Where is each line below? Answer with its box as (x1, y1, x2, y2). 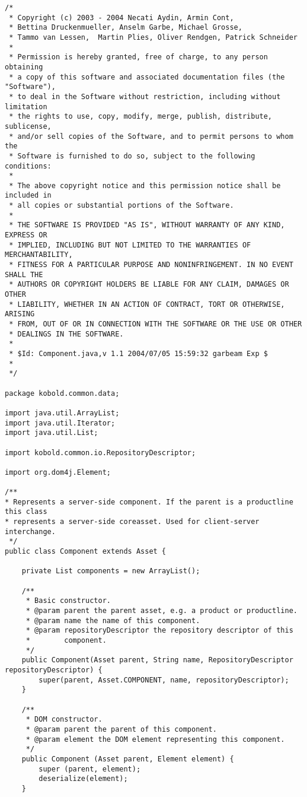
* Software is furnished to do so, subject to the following (9, 151, 255, 160)
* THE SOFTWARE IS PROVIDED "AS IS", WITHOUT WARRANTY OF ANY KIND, (9, 221, 285, 230)
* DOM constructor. (25, 715, 103, 724)
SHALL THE (5, 270, 43, 279)
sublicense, (5, 122, 52, 131)
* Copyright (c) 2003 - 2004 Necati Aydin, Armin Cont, (9, 13, 234, 22)
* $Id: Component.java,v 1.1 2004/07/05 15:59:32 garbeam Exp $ (9, 349, 268, 358)
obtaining (5, 62, 43, 71)
